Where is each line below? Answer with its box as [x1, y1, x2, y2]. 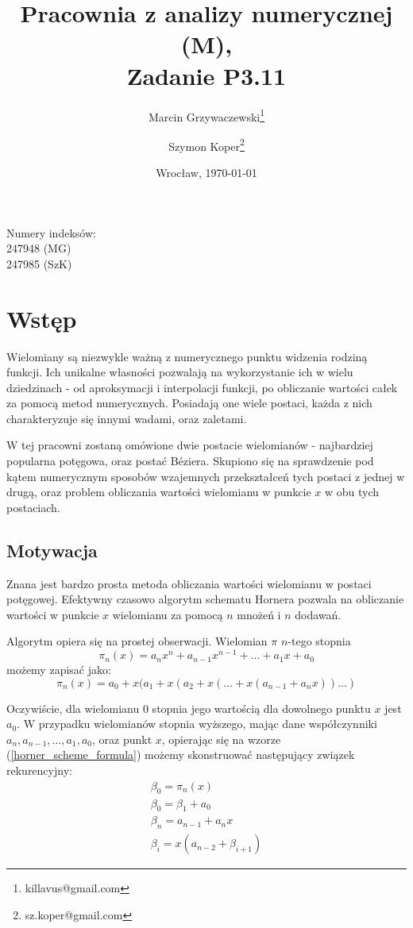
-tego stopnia [288, 633, 351, 649]
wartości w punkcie [6, 606, 99, 622]
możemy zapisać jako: [6, 661, 111, 678]
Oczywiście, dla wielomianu [6, 699, 140, 716]
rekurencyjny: [6, 762, 72, 779]
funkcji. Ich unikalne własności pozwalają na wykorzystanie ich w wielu [6, 364, 353, 380]
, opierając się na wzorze [161, 730, 281, 747]
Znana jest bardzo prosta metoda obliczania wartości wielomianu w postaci [6, 575, 372, 591]
